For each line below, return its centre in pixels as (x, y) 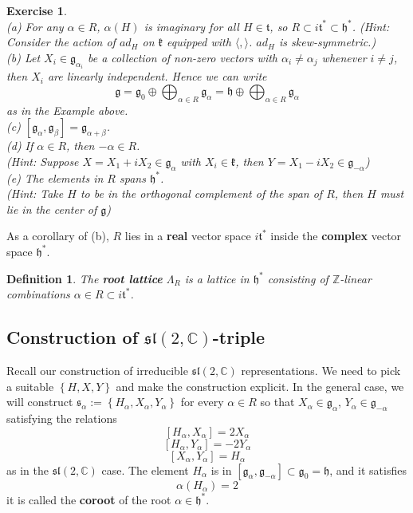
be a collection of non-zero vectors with (183, 57)
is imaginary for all (191, 26)
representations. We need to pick (321, 370)
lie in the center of (52, 209)
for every (202, 402)
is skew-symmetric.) (327, 42)
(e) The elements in (55, 178)
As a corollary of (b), (58, 236)
